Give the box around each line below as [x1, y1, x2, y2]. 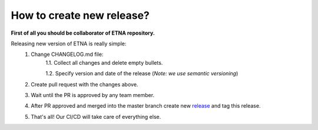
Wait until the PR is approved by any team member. [31, 91, 155, 98]
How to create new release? [11, 9, 150, 22]
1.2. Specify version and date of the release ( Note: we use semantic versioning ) [45, 70, 238, 77]
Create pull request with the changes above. [31, 81, 138, 88]
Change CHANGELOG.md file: [31, 51, 104, 58]
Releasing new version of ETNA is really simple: [11, 40, 127, 47]
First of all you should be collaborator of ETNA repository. [11, 29, 155, 36]
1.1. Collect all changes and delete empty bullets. [45, 59, 163, 66]
